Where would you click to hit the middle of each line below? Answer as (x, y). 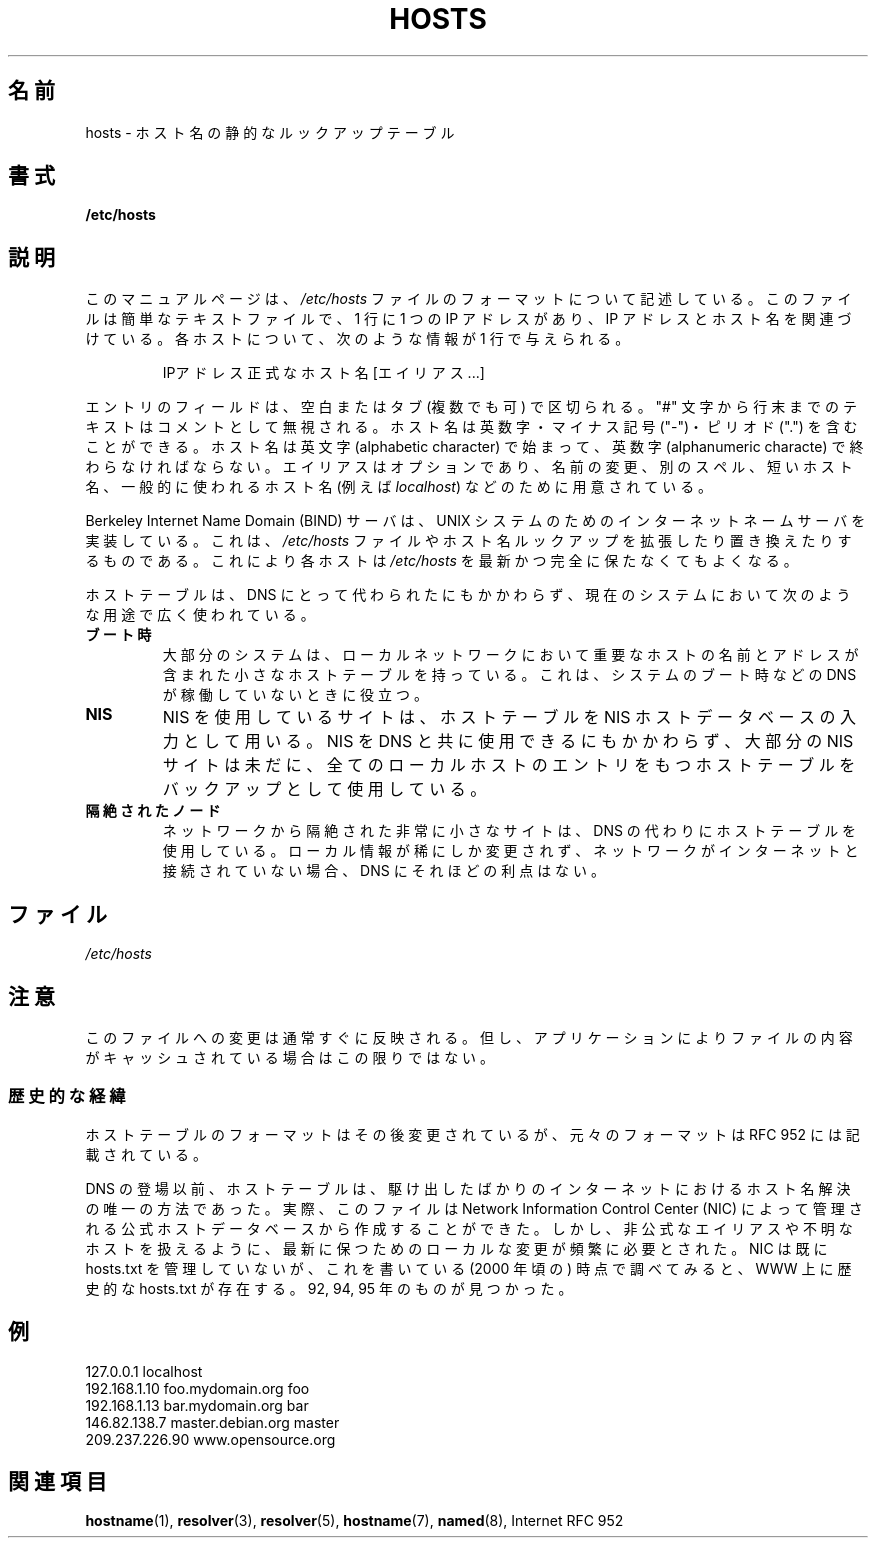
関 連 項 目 (57, 1481)
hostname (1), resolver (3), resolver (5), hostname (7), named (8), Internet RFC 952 (354, 1521)
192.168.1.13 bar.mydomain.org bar (197, 1405)
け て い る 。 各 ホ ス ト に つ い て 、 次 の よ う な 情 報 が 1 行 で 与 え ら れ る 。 (357, 339)
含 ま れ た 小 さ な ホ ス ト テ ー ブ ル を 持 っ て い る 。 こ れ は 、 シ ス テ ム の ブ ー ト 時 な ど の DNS (509, 675)
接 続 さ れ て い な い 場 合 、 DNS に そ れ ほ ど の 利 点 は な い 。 (383, 871)
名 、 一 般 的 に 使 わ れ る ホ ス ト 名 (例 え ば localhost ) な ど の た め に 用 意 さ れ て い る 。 (399, 487)
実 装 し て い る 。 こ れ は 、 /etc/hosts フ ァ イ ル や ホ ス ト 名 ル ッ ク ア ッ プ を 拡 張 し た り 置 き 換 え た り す (468, 541)
